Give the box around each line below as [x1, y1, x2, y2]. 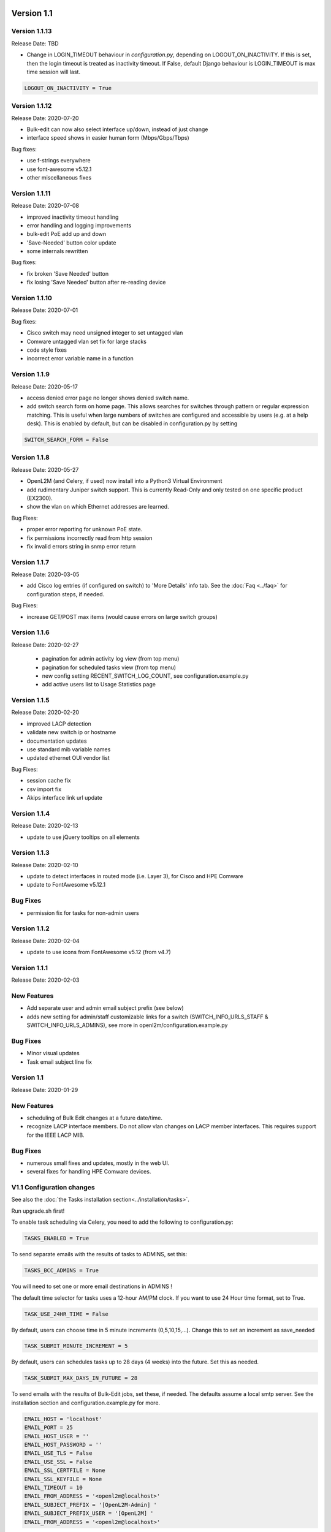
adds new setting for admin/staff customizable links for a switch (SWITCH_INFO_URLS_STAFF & [26, 1013, 269, 1020]
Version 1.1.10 [11, 294, 52, 303]
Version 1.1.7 [11, 558, 49, 566]
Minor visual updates [26, 1050, 80, 1057]
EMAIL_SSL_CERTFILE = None [24, 1467, 105, 1474]
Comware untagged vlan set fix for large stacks [26, 338, 147, 345]
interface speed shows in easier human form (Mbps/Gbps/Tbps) [26, 134, 189, 142]
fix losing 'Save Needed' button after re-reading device [26, 279, 166, 286]
